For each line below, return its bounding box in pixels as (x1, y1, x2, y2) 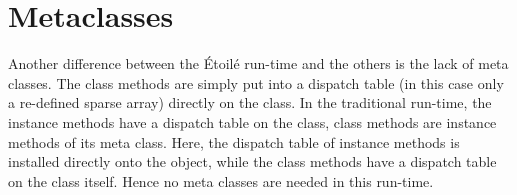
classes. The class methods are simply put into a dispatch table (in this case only (8, 72, 504, 93)
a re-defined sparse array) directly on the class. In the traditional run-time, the (8, 92, 492, 113)
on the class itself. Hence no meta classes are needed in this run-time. (8, 170, 434, 191)
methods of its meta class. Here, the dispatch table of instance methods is (8, 131, 460, 152)
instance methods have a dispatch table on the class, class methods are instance (8, 111, 497, 132)
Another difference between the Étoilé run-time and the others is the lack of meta (8, 53, 509, 74)
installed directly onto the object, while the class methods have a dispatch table (8, 151, 497, 172)
